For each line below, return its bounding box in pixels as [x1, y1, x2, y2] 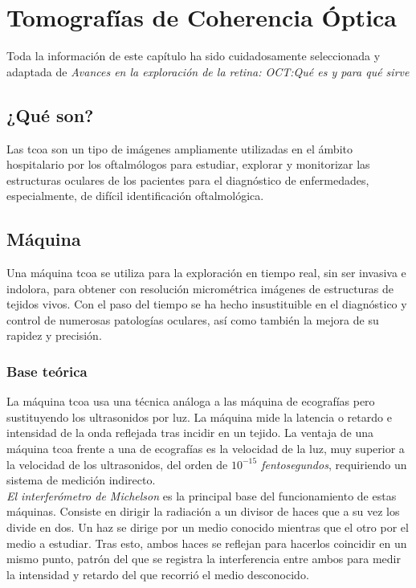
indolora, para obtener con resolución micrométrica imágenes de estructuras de [6, 280, 394, 296]
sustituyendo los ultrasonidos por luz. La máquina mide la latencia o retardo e [6, 408, 392, 425]
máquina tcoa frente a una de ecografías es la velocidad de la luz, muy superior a [6, 440, 405, 457]
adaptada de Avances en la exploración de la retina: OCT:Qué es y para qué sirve [6, 63, 410, 80]
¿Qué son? [6, 102, 94, 127]
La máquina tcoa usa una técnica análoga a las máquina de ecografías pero [6, 393, 375, 410]
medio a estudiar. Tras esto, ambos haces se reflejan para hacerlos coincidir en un [6, 534, 407, 551]
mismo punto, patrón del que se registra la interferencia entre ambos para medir [6, 550, 401, 567]
